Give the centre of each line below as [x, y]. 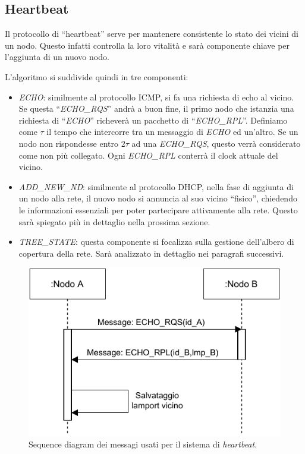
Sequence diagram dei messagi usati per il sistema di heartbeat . [143, 444]
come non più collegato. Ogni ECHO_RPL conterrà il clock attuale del [148, 155]
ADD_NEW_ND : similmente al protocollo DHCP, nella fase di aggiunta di [156, 186]
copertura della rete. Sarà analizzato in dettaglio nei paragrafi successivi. [151, 253]
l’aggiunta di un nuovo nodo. [57, 57]
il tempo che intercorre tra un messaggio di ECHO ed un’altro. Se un [172, 132]
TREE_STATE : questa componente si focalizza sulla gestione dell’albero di [156, 242]
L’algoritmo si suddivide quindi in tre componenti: [97, 76]
